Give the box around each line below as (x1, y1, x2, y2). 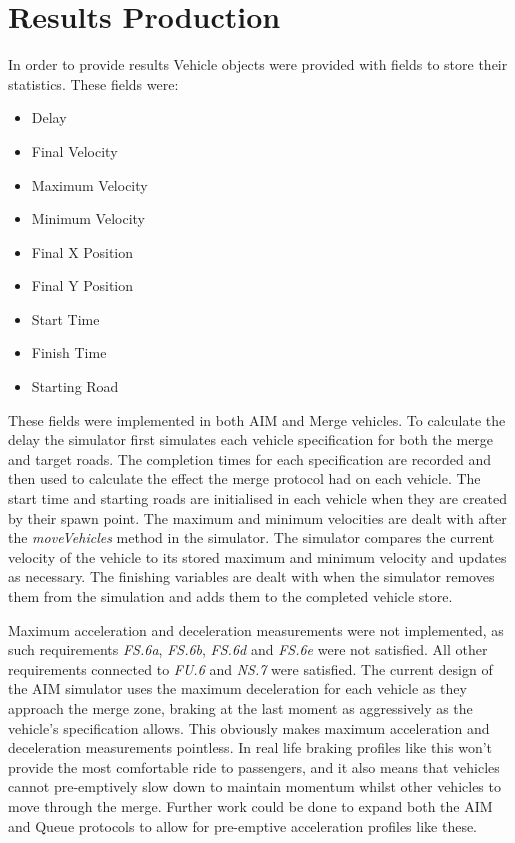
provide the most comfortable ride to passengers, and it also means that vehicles (8, 756, 500, 777)
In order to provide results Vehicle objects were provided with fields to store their (8, 54, 508, 75)
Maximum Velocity (31, 174, 148, 195)
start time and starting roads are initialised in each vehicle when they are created (8, 488, 508, 509)
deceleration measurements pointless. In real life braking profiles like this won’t (8, 737, 493, 758)
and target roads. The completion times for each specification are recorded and (8, 448, 492, 469)
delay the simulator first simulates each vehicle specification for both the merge (8, 429, 494, 450)
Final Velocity (31, 140, 118, 161)
